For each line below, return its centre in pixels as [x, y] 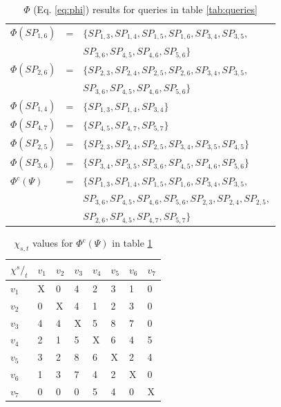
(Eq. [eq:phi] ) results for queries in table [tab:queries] [145, 9]
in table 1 [132, 243]
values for [53, 243]
